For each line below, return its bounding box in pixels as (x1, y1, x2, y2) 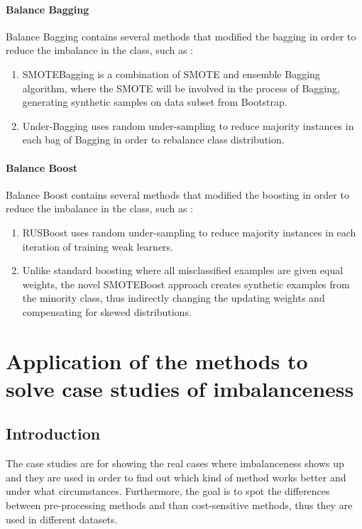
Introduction (6, 422, 101, 445)
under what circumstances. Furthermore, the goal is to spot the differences (6, 484, 330, 498)
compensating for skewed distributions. (22, 304, 192, 319)
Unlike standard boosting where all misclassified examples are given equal (22, 263, 344, 278)
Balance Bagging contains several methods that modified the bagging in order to (6, 28, 356, 43)
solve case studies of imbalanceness (6, 373, 354, 403)
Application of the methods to (6, 346, 308, 375)
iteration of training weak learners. (22, 239, 173, 253)
